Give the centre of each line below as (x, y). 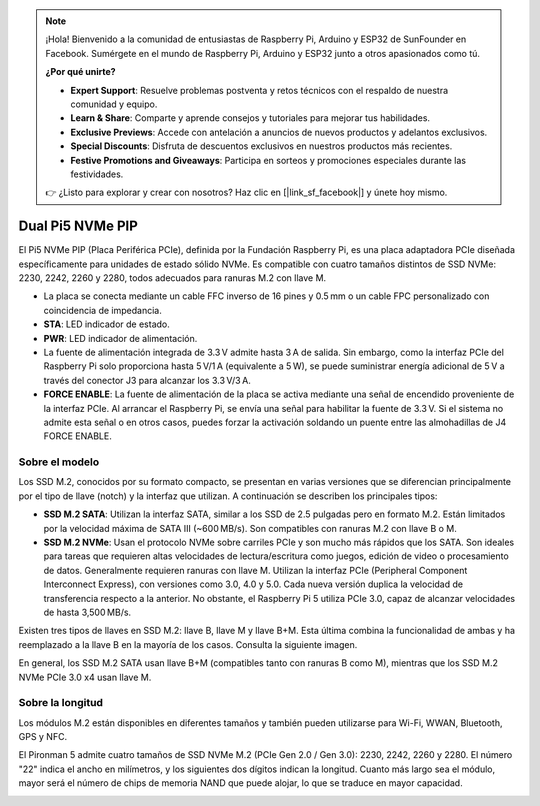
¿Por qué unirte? (80, 72)
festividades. (97, 174)
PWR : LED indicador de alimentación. (120, 338)
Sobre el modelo (59, 462)
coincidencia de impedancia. (102, 310)
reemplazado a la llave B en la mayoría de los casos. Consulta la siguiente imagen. (188, 644)
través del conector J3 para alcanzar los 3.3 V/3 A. (147, 380)
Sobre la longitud (61, 703)
